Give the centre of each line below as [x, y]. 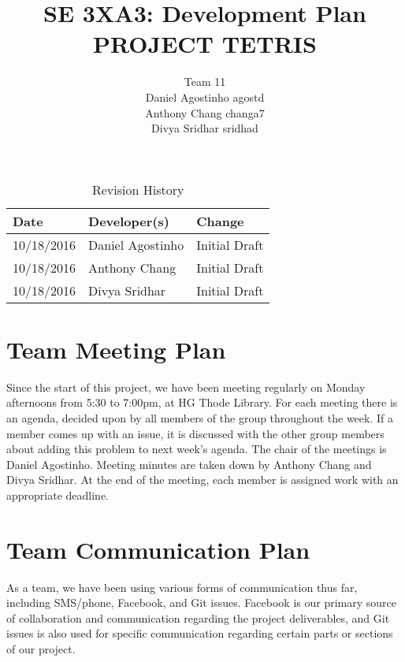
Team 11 [205, 82]
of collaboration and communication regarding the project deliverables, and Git [198, 617]
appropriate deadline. [58, 495]
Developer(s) [129, 221]
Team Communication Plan [158, 549]
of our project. [41, 649]
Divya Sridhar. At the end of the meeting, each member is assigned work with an [202, 480]
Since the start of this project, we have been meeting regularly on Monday [186, 387]
